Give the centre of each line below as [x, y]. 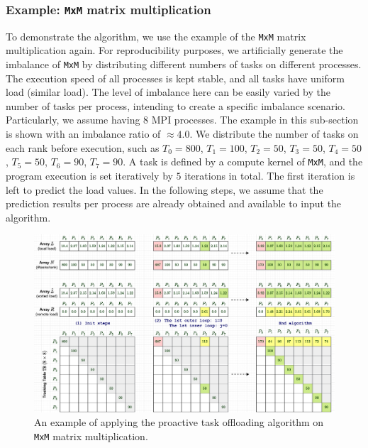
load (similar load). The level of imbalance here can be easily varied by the [168, 92]
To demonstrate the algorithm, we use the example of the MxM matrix [156, 36]
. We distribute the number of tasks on [274, 134]
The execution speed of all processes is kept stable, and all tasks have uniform [175, 78]
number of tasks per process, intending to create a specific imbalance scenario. [175, 105]
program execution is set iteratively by [89, 175]
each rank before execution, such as [83, 147]
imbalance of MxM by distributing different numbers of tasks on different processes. [184, 64]
